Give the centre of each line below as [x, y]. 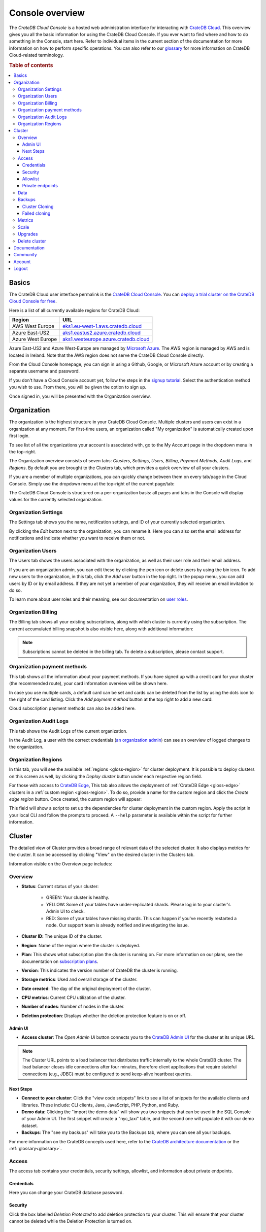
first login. [19, 436]
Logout [21, 269]
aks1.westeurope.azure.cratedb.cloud [106, 339]
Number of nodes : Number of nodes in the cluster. [73, 1007]
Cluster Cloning [38, 206]
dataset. [30, 1126]
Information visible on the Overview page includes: [61, 864]
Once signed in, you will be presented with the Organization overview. [80, 396]
